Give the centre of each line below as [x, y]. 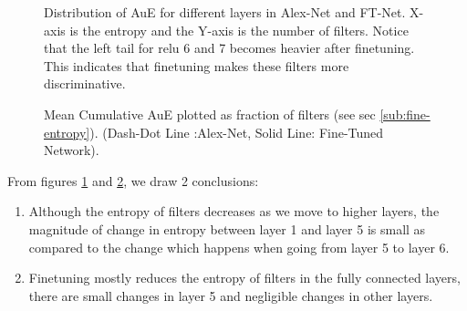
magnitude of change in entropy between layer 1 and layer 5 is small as [227, 228]
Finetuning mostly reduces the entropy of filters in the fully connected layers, [244, 278]
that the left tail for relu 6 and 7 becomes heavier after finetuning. [229, 48]
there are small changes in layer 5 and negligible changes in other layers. [231, 295]
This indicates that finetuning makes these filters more [197, 65]
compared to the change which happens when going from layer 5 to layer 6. [239, 247]
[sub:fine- [405, 114]
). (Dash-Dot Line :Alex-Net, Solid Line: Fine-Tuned [237, 132]
